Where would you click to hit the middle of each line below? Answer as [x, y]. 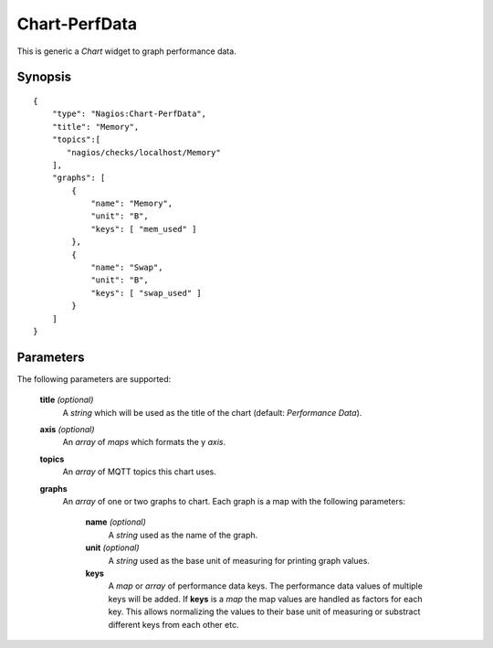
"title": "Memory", [95, 127]
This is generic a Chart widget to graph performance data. [126, 51]
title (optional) [67, 400]
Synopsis [44, 77]
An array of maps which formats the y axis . [144, 442]
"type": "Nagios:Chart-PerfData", [129, 114]
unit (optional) [112, 547]
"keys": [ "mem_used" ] [144, 229]
